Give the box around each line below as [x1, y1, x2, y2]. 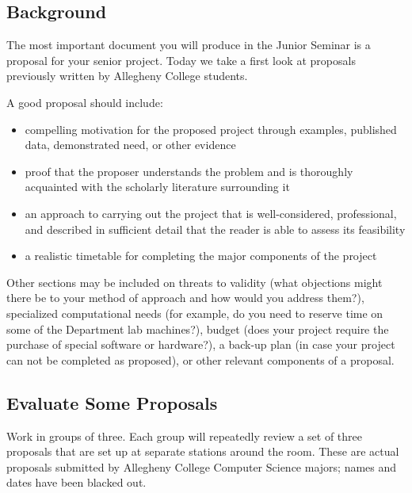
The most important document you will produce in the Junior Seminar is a [6, 36, 371, 53]
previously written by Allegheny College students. [6, 67, 248, 84]
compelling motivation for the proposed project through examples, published [25, 120, 397, 137]
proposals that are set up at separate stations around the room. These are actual [6, 443, 399, 460]
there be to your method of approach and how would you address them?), [6, 289, 364, 306]
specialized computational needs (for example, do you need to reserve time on [6, 304, 383, 321]
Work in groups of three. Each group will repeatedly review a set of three [6, 427, 363, 444]
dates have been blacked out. [6, 474, 147, 491]
